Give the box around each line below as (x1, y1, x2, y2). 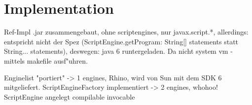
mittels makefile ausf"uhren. (4, 55, 88, 66)
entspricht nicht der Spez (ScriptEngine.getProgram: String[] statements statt (4, 36, 239, 46)
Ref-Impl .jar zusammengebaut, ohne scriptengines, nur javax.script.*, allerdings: (4, 27, 249, 37)
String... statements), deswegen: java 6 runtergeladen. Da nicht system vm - (4, 46, 233, 56)
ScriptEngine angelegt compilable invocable (4, 91, 135, 102)
